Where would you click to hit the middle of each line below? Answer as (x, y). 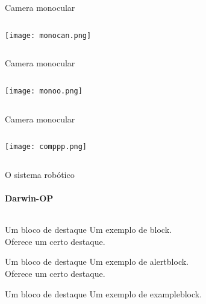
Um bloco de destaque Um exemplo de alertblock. (97, 261)
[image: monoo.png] (44, 91)
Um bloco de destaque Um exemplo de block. (88, 230)
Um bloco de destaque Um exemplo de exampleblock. (104, 293)
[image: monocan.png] (48, 35)
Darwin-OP (29, 198)
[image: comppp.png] (46, 147)
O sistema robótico (40, 174)
